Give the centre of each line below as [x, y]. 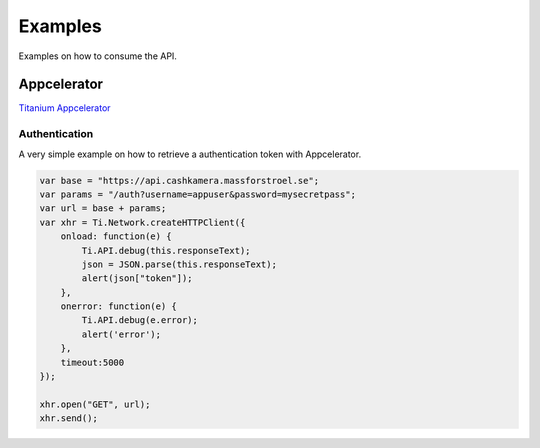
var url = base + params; [103, 208]
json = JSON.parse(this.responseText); [179, 264]
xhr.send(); [69, 418]
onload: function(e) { [116, 236]
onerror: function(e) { [118, 306]
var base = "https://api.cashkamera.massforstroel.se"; [179, 180]
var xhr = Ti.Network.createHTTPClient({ [142, 222]
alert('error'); [121, 334]
